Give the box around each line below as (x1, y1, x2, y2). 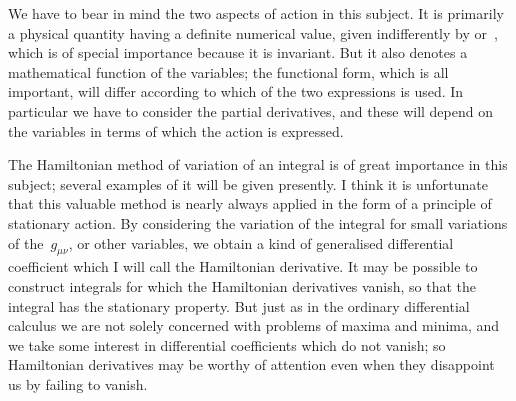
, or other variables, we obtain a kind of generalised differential (68, 232, 454, 253)
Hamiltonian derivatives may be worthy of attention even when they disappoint (8, 354, 495, 375)
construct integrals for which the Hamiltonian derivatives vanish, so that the (8, 275, 476, 296)
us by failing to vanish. (8, 373, 148, 394)
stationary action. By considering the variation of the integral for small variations (8, 212, 508, 233)
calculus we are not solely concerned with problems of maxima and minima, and (8, 315, 500, 336)
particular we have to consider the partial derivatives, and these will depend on (8, 100, 493, 121)
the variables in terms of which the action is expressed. (8, 120, 344, 141)
